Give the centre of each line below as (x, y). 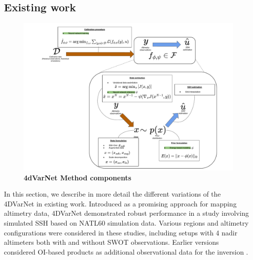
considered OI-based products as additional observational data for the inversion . (126, 251)
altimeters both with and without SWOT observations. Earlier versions (111, 242)
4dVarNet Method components (78, 177)
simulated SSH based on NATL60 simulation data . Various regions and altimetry (126, 222)
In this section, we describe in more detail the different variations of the (112, 194)
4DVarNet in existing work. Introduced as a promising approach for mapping (120, 203)
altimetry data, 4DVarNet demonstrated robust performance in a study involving (126, 213)
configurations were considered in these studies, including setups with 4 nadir (121, 232)
